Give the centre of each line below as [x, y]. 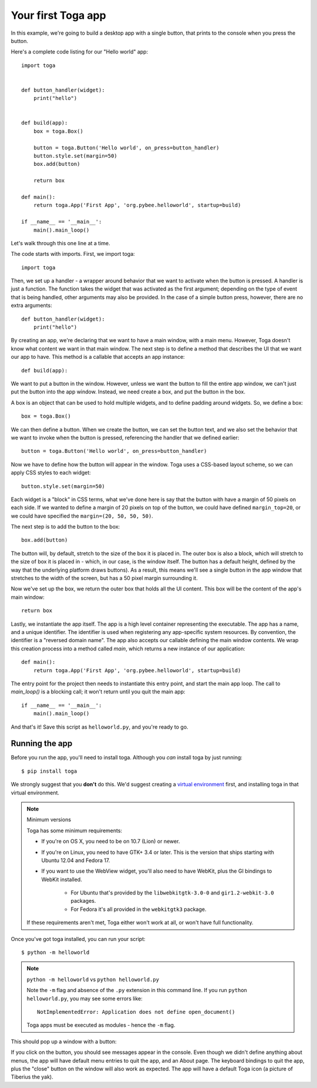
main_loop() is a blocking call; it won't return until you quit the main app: [98, 692]
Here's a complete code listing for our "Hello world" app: [80, 52]
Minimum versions [49, 820]
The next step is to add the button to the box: [65, 527]
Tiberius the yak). [32, 1077]
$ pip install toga [49, 771]
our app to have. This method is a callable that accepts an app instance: [98, 357]
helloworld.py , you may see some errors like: [85, 998]
